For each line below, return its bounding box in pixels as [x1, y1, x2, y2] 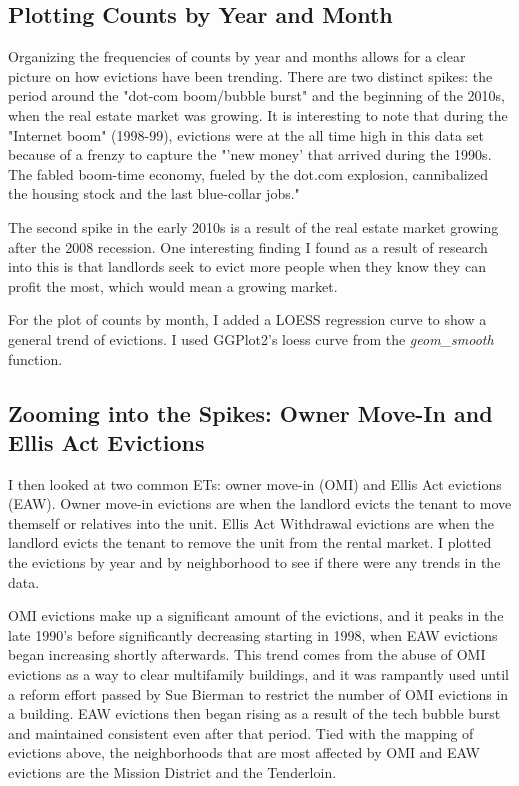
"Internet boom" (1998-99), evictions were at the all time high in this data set [8, 124, 484, 145]
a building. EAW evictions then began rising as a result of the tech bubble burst [8, 703, 501, 724]
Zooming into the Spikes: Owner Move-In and [8, 397, 493, 428]
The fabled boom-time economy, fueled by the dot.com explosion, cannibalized [8, 163, 488, 184]
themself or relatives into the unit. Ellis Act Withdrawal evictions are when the [8, 512, 494, 533]
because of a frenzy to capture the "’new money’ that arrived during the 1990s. [8, 144, 492, 165]
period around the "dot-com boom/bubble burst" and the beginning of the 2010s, [8, 85, 505, 106]
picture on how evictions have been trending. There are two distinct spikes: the [8, 65, 493, 86]
